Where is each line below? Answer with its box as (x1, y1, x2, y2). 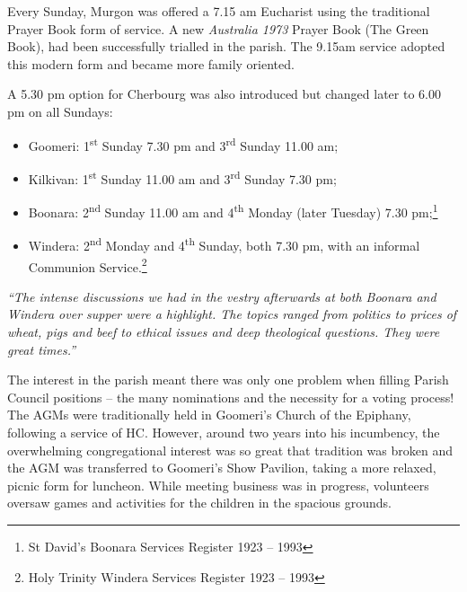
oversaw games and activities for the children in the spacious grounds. (7, 493, 392, 512)
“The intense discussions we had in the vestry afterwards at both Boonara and (7, 287, 436, 305)
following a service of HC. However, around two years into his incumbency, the (7, 422, 440, 441)
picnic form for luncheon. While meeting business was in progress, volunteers (7, 475, 429, 494)
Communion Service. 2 (28, 254, 147, 276)
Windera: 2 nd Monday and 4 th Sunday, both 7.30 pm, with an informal (28, 234, 420, 254)
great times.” (7, 340, 76, 358)
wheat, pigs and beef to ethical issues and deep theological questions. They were (7, 323, 440, 340)
